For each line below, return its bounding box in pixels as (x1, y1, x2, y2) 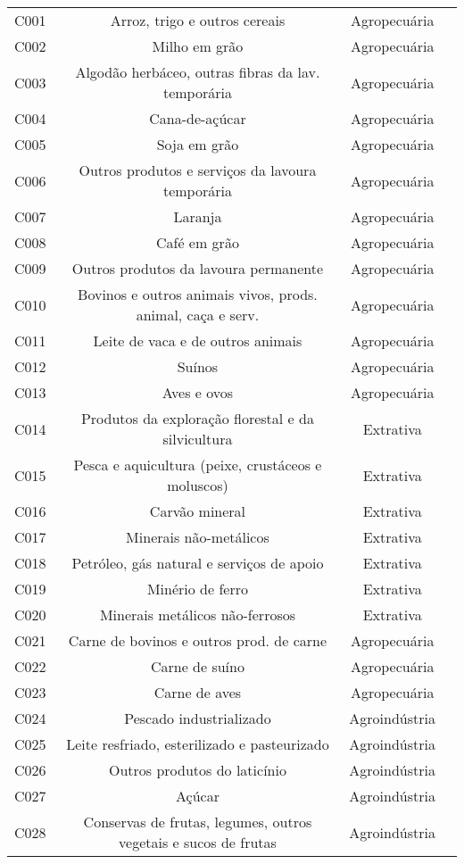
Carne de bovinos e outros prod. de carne (68, 630, 327, 651)
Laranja (173, 206, 222, 227)
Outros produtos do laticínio (108, 760, 286, 780)
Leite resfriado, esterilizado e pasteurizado (66, 734, 329, 754)
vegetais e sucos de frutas (119, 832, 277, 852)
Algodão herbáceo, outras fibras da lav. (75, 62, 320, 82)
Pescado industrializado (124, 708, 271, 728)
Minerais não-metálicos (126, 527, 269, 547)
